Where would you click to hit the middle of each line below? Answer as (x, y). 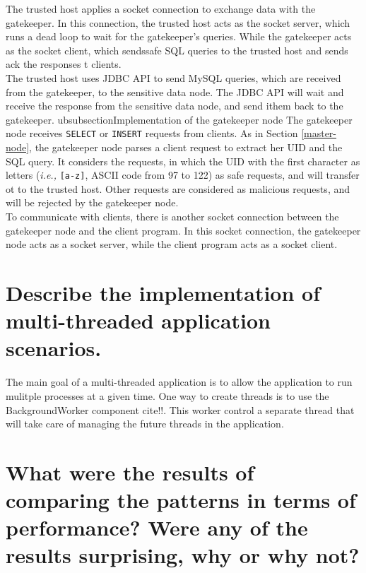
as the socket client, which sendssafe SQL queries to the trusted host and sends (177, 50)
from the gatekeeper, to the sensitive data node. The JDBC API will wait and (175, 91)
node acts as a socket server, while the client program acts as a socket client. (172, 244)
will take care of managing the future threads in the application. (145, 424)
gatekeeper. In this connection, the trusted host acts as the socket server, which (178, 22)
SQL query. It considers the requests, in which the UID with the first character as (183, 161)
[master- (319, 133)
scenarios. (54, 348)
